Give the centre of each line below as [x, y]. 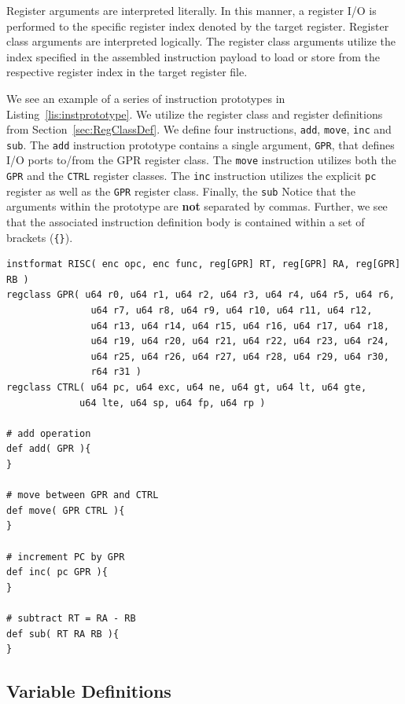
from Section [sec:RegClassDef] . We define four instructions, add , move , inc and [199, 129]
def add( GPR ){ [49, 449]
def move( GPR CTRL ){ [66, 510]
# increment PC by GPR [66, 557]
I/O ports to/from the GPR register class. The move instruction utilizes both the [201, 160]
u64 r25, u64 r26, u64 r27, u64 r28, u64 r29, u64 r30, [240, 356]
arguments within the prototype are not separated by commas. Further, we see [197, 206]
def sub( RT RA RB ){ [63, 634]
